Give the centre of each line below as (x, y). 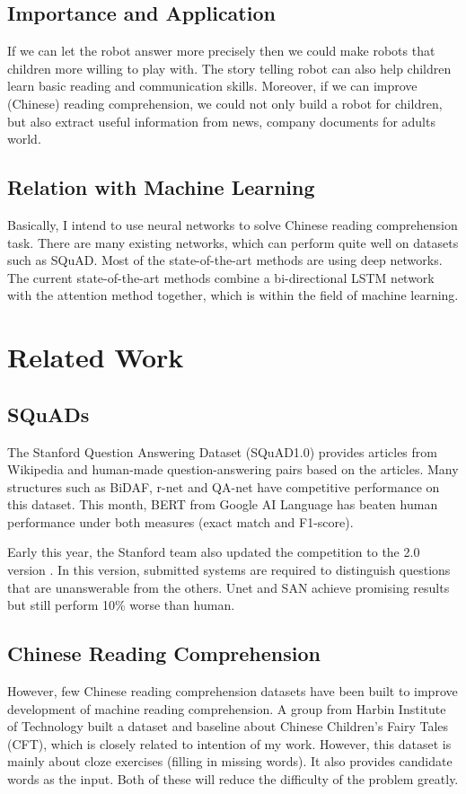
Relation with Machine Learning (161, 187)
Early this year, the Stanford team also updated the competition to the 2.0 (214, 552)
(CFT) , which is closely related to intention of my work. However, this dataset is (229, 743)
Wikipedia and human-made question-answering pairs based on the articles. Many (233, 469)
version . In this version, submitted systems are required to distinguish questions (229, 570)
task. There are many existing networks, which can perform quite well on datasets (233, 242)
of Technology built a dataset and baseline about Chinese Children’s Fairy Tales (228, 726)
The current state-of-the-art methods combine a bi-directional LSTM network (221, 277)
